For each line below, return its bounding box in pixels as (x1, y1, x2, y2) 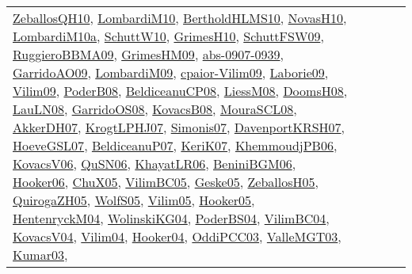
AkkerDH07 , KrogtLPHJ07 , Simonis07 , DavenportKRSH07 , (13, 118, 345, 136)
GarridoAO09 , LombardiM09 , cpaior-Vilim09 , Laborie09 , (13, 63, 329, 82)
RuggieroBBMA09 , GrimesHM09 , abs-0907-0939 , (13, 45, 284, 63)
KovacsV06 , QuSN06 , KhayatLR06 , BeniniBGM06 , (13, 154, 296, 173)
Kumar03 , (13, 245, 68, 264)
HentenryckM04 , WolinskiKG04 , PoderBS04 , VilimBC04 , (13, 209, 330, 227)
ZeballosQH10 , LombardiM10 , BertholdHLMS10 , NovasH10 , (13, 9, 347, 27)
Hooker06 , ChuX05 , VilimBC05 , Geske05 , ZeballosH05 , (13, 173, 319, 191)
